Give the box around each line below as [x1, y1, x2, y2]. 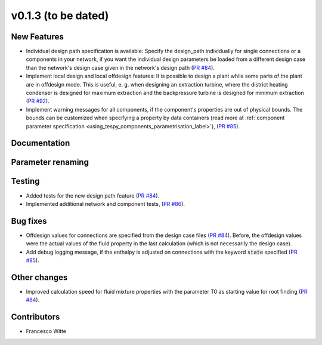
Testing [11, 176, 40, 186]
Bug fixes [11, 215, 47, 226]
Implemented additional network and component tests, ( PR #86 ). [26, 200, 185, 207]
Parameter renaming [11, 157, 89, 167]
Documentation [11, 138, 70, 149]
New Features [11, 32, 64, 42]
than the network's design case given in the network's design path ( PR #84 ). [26, 64, 215, 71]
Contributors [11, 312, 60, 322]
